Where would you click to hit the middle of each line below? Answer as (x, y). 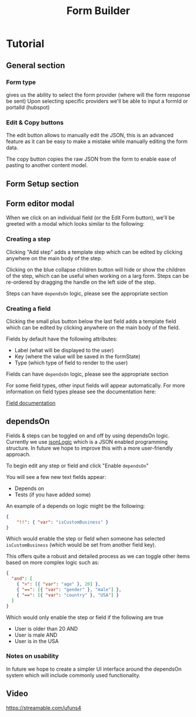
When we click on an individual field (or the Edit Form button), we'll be (91, 218)
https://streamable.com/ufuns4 (44, 708)
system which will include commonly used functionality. (73, 675)
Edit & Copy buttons (35, 123)
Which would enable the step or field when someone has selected (86, 539)
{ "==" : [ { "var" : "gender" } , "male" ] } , (69, 590)
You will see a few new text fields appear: (56, 477)
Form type (21, 82)
